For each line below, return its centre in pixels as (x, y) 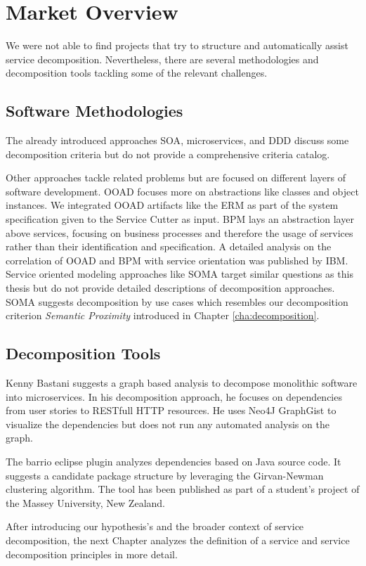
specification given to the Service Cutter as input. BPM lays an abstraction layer (180, 219)
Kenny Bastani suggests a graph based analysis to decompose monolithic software (182, 383)
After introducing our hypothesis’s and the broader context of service (155, 526)
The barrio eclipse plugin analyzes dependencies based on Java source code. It (174, 461)
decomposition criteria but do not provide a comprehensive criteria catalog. (168, 154)
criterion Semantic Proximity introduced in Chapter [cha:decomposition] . (163, 315)
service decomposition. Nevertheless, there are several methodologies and (162, 59)
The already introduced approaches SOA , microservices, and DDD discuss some (177, 140)
